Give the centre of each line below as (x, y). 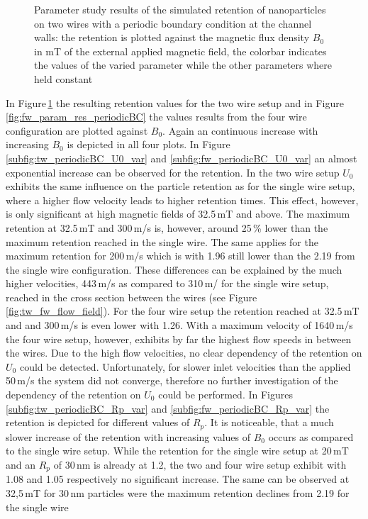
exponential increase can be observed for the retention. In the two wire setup (173, 172)
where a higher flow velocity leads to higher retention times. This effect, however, (182, 200)
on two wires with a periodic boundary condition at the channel (173, 23)
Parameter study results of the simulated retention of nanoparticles (180, 9)
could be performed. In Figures (225, 395)
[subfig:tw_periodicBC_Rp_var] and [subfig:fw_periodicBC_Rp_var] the (168, 408)
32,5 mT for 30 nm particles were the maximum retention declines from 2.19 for (178, 492)
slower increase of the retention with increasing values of (128, 436)
